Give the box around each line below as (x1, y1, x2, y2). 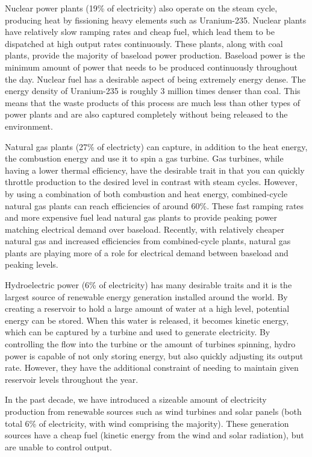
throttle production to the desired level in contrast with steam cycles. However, (5, 175, 298, 188)
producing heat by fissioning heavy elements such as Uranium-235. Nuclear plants (5, 13, 307, 26)
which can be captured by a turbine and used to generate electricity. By (5, 326, 270, 338)
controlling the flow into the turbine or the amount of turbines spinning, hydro (5, 338, 296, 350)
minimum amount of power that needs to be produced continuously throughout (5, 60, 298, 73)
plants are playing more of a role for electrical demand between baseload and (5, 246, 289, 259)
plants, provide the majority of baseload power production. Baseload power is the (5, 49, 305, 61)
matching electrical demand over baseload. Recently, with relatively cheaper (5, 222, 284, 235)
